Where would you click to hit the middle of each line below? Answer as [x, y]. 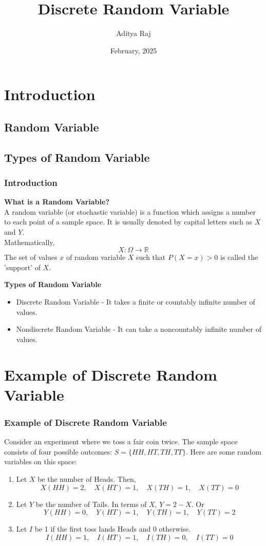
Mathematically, [30, 242]
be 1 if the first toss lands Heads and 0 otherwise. [113, 529]
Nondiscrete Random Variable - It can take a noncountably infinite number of [139, 329]
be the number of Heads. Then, [87, 478]
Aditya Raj [134, 33]
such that [151, 257]
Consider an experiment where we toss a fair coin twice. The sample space [121, 441]
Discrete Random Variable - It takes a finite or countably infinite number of [136, 302]
